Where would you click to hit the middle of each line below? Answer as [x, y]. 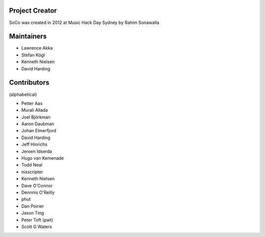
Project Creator [33, 11]
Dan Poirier [33, 206]
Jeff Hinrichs [34, 144]
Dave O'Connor [37, 186]
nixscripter [32, 172]
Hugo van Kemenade [42, 158]
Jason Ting [33, 213]
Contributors [29, 83]
